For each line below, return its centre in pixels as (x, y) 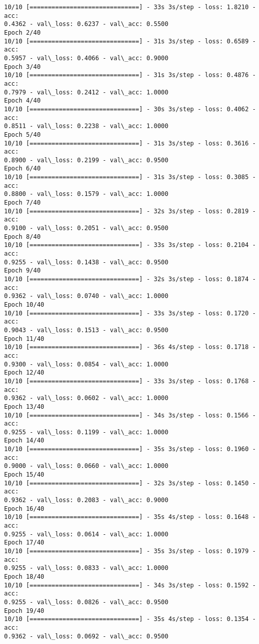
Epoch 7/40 (22, 203)
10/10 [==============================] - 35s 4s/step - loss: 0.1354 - (130, 619)
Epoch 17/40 (24, 543)
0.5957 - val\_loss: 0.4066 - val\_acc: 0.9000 (86, 58)
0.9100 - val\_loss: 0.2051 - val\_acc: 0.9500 (86, 228)
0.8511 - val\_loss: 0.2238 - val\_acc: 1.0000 (86, 126)
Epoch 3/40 (22, 67)
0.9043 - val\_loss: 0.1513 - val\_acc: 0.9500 (86, 330)
